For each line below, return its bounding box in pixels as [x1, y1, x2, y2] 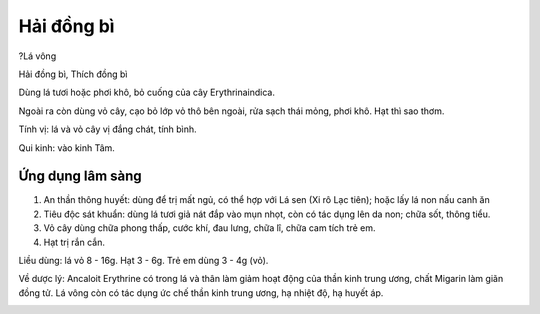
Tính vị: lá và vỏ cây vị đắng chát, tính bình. [18, 123, 197, 135]
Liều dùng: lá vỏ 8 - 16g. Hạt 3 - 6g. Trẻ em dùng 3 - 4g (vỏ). [18, 254, 269, 266]
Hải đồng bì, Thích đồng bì [18, 68, 128, 80]
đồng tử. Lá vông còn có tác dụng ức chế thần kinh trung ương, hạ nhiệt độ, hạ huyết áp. [18, 286, 384, 299]
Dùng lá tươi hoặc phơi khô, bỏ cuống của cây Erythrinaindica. [18, 86, 275, 99]
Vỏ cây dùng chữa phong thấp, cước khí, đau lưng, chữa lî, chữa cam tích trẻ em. [43, 222, 376, 234]
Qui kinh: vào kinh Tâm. [18, 141, 115, 154]
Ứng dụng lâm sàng [18, 168, 142, 185]
